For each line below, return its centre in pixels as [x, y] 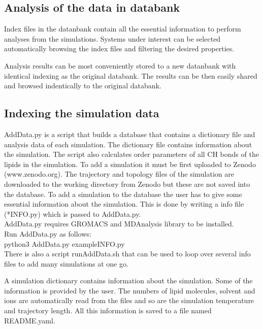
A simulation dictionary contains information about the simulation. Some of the [128, 281]
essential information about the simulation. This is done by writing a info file [124, 204]
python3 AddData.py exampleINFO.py [64, 243]
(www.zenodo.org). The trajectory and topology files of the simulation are [119, 174]
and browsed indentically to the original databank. [83, 86]
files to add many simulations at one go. [66, 263]
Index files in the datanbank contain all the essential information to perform [123, 29]
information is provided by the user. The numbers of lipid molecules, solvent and [130, 290]
